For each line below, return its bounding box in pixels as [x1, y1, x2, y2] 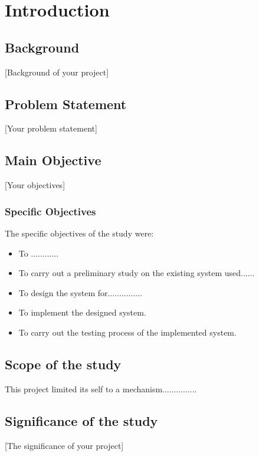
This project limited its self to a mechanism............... [5, 382, 197, 395]
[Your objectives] [5, 179, 65, 191]
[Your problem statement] [5, 122, 97, 134]
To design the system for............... [18, 286, 142, 298]
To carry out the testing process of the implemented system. [18, 326, 237, 338]
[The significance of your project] [5, 439, 124, 451]
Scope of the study [5, 355, 122, 373]
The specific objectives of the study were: [5, 227, 154, 239]
